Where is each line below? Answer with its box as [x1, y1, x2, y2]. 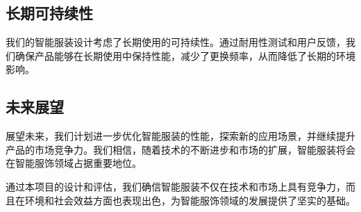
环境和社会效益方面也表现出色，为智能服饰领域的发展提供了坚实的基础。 [24, 193, 355, 207]
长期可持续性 [6, 2, 93, 24]
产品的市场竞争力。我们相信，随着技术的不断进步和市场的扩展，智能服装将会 [6, 142, 355, 156]
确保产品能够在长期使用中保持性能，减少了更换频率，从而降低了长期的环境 [15, 48, 355, 63]
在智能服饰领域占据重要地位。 [6, 156, 142, 170]
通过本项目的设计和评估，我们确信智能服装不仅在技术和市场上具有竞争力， [6, 179, 346, 193]
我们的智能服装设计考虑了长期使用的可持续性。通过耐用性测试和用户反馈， [6, 35, 346, 49]
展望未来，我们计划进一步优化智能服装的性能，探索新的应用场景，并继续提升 [6, 129, 355, 143]
